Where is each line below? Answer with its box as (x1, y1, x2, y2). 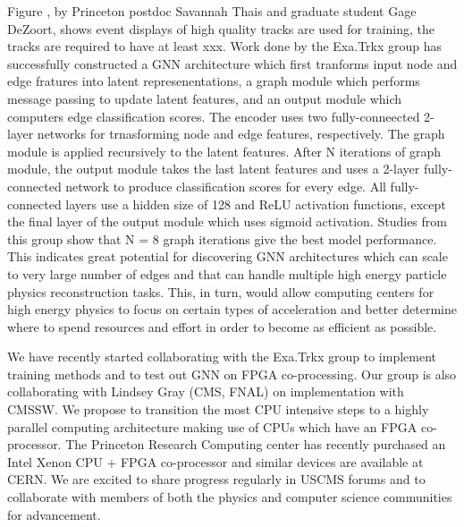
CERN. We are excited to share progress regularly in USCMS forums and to (7, 470, 426, 489)
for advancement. (7, 505, 101, 523)
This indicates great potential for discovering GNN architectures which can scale (7, 247, 448, 266)
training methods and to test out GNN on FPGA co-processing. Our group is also (7, 364, 457, 383)
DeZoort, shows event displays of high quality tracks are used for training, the (7, 19, 435, 38)
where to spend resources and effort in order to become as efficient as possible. (7, 317, 437, 336)
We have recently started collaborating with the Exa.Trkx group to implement (7, 347, 436, 366)
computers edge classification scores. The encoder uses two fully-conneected (7, 106, 420, 125)
